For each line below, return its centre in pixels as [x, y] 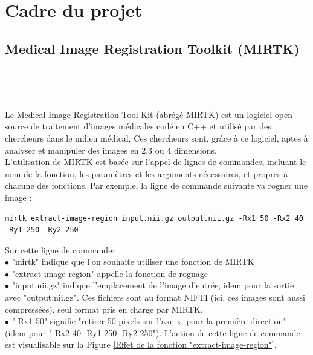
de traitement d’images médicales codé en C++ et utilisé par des [151, 126]
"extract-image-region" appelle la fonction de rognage [110, 273]
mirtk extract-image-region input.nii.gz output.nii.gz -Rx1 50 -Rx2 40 [154, 218]
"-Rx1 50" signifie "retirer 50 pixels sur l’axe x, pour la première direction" [149, 321]
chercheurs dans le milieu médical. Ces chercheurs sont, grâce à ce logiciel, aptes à [156, 138]
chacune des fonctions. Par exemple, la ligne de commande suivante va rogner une [156, 185]
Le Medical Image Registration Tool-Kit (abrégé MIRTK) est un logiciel [139, 114]
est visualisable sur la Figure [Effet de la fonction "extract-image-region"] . [141, 344]
